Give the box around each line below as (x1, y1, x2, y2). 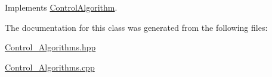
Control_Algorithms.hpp (5, 41, 96, 53)
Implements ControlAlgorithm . (5, 1, 118, 13)
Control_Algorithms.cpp (5, 60, 95, 73)
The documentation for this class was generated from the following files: (5, 21, 268, 33)
